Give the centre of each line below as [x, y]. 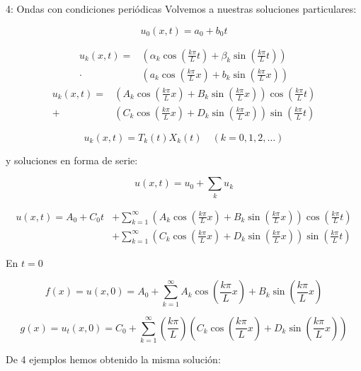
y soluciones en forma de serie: [72, 160]
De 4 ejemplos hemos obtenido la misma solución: [113, 359]
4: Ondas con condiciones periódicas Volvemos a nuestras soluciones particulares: [181, 8]
